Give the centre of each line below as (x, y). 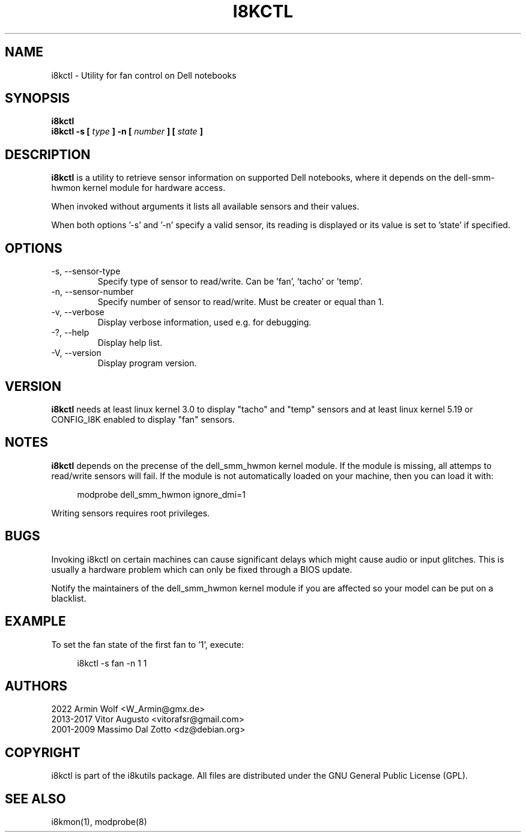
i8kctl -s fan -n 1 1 (112, 663)
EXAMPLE (35, 621)
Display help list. (130, 343)
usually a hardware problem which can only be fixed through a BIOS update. (202, 569)
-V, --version (76, 353)
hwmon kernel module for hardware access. (138, 188)
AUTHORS (36, 686)
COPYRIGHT (43, 752)
